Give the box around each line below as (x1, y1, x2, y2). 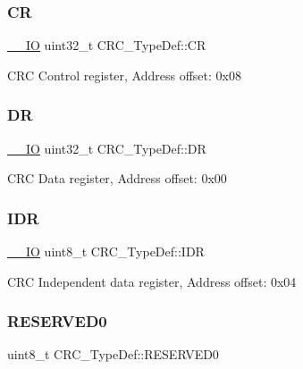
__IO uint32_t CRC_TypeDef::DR (7, 138, 206, 157)
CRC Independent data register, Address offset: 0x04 (7, 272, 297, 290)
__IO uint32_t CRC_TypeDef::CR (7, 36, 206, 55)
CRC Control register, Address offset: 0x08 (7, 65, 241, 84)
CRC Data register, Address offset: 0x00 (7, 169, 227, 188)
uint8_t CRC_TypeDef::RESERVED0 (7, 345, 219, 364)
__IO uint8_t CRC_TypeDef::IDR (7, 242, 205, 261)
